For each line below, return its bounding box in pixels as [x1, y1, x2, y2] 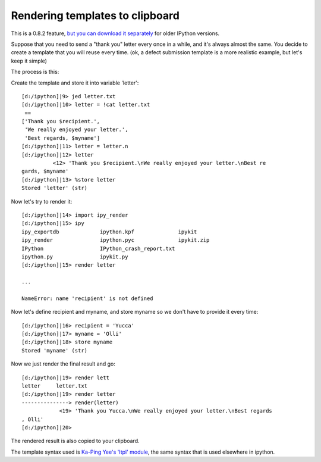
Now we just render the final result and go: [11, 360, 116, 367]
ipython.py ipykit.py [21, 253, 128, 260]
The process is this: [11, 68, 59, 76]
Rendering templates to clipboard [11, 9, 180, 22]
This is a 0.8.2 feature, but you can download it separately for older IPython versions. [11, 30, 220, 37]
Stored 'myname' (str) [21, 347, 88, 354]
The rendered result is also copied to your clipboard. [11, 438, 140, 445]
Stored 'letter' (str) [21, 185, 88, 192]
